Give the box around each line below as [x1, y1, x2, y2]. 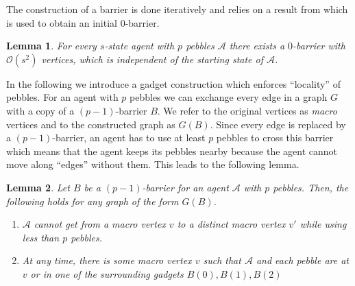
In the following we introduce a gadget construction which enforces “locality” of [6, 76, 341, 91]
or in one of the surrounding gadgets [30, 266, 184, 281]
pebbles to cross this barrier [216, 130, 334, 145]
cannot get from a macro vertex [34, 217, 166, 231]
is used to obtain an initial [6, 15, 117, 29]
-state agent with [104, 38, 175, 53]
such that [203, 253, 241, 267]
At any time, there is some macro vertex [22, 253, 192, 267]
